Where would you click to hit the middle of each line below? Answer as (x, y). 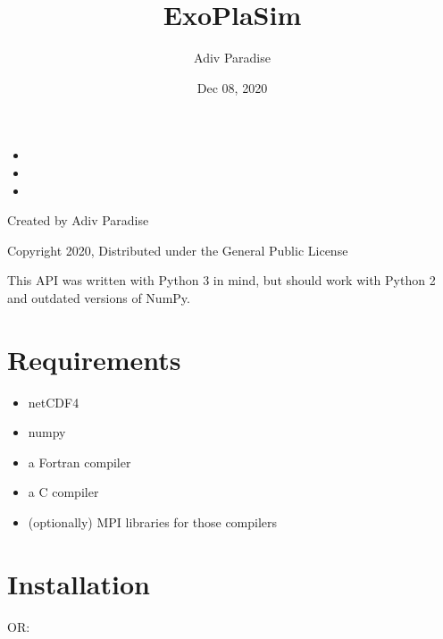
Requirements (94, 359)
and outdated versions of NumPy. (99, 297)
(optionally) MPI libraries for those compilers (153, 521)
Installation (79, 583)
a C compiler (63, 492)
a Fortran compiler (79, 462)
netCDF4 (54, 402)
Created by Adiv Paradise (78, 220)
